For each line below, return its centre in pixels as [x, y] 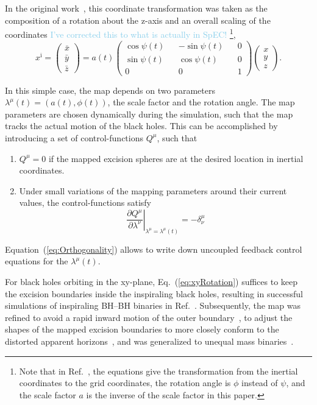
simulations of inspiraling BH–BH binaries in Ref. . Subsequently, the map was [153, 305]
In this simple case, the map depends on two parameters [110, 90]
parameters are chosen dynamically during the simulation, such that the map [149, 114]
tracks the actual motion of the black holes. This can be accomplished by [141, 126]
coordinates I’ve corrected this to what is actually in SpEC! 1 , [120, 33]
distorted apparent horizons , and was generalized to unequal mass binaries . [149, 341]
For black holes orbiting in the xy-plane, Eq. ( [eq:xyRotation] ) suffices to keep [151, 281]
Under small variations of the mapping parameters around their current [153, 190]
